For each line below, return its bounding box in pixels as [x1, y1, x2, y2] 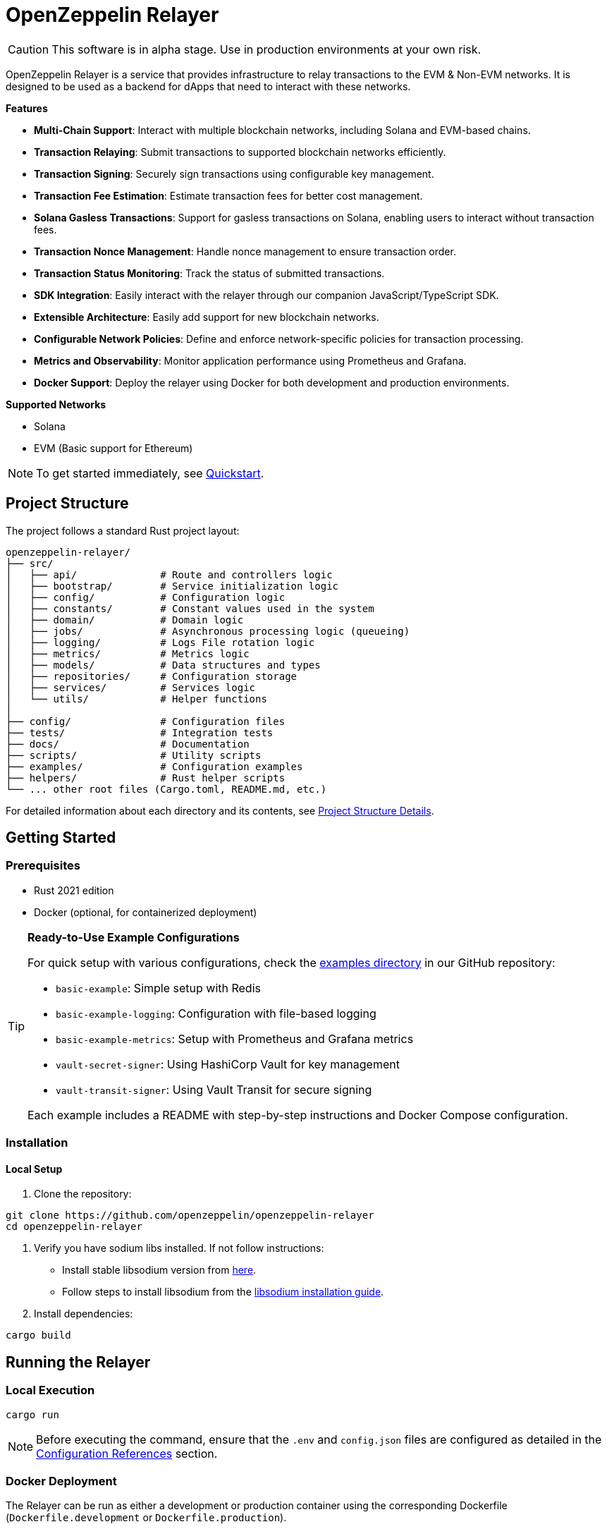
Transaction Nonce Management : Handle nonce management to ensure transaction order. [34, 245, 456, 257]
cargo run [6, 1408, 59, 1420]
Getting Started [6, 829, 116, 847]
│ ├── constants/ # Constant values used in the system [6, 602, 374, 614]
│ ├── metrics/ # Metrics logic [6, 647, 250, 659]
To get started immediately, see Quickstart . [36, 465, 264, 480]
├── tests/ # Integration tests [6, 726, 274, 738]
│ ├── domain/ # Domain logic [6, 614, 244, 626]
